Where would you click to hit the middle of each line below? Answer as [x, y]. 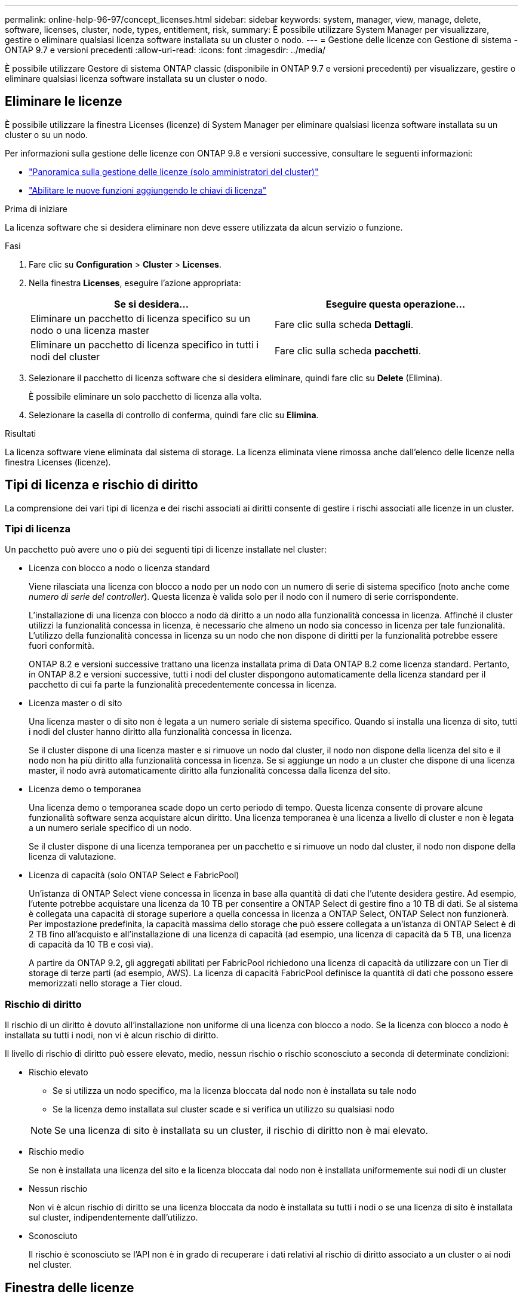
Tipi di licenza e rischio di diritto [101, 485]
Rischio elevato [59, 1072]
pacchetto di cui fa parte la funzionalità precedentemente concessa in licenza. [183, 685]
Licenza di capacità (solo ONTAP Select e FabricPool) [134, 875]
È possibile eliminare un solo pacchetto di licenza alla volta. [145, 396]
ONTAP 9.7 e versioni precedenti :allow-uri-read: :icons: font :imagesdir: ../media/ [165, 50]
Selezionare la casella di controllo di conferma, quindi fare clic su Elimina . [174, 415]
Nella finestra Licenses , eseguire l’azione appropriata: [135, 283]
